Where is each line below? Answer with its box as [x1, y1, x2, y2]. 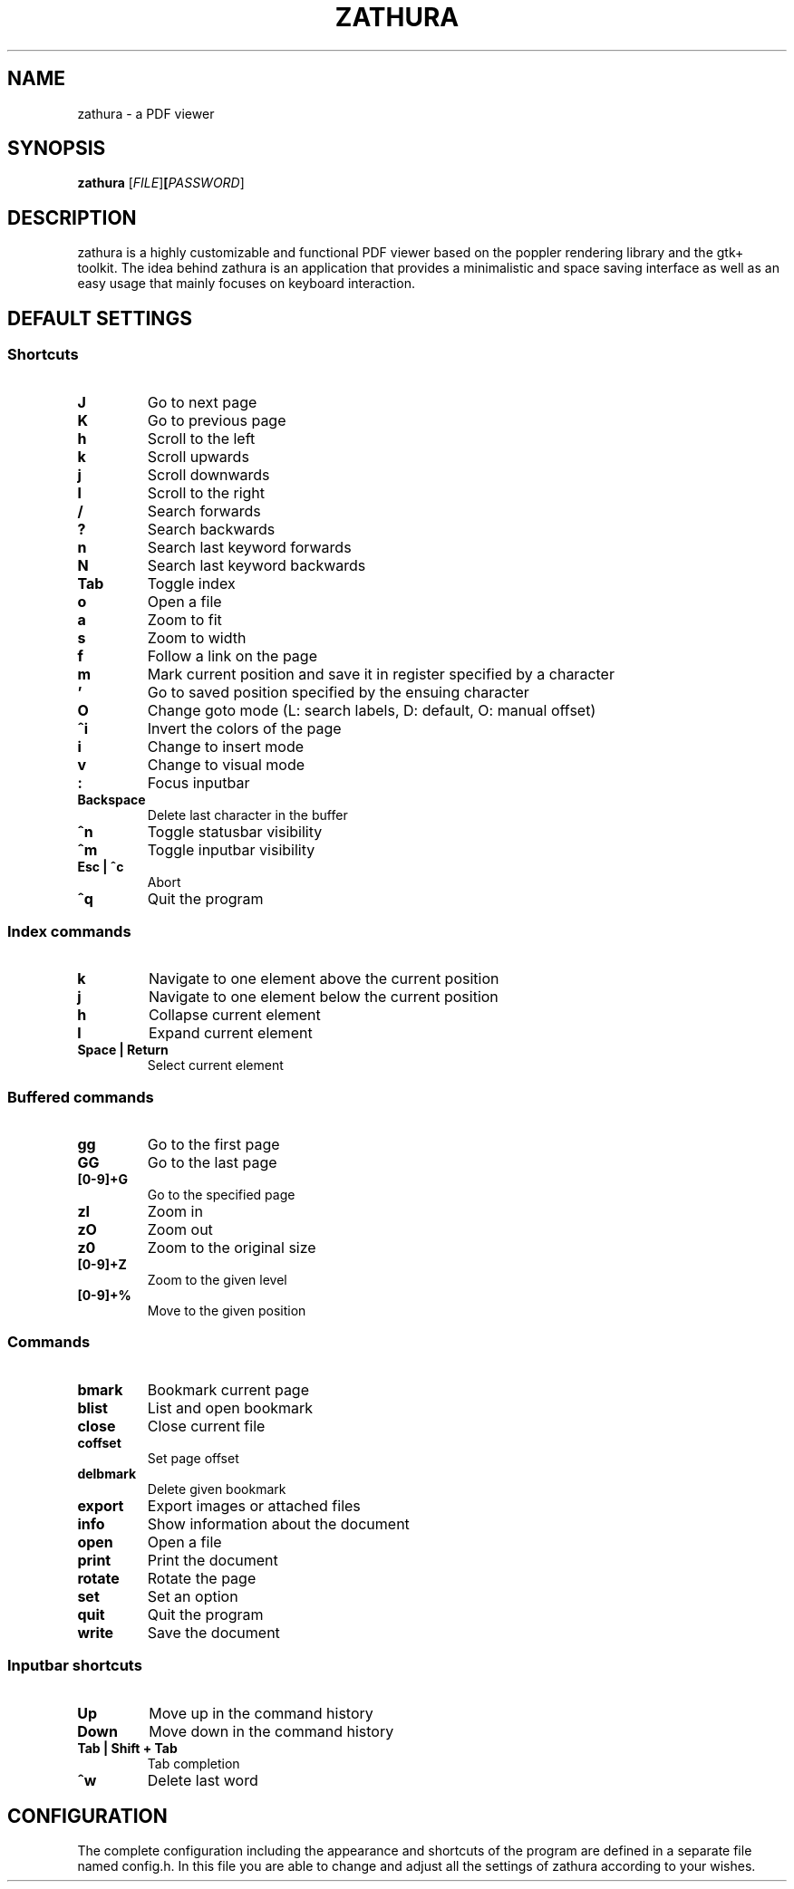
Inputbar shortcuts [7, 1656, 142, 1675]
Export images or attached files [147, 1496, 361, 1515]
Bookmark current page [147, 1380, 309, 1399]
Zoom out [147, 1220, 213, 1238]
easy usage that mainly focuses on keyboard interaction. [77, 275, 415, 292]
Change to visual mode [147, 755, 305, 774]
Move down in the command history [149, 1721, 394, 1740]
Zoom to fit [147, 610, 222, 629]
